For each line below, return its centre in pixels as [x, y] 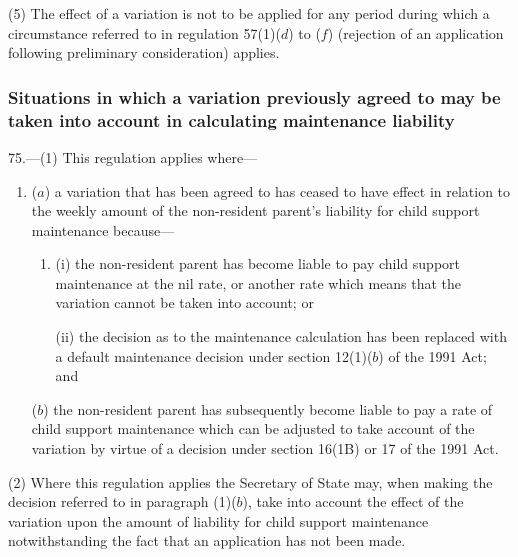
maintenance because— [103, 229]
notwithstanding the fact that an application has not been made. [207, 540]
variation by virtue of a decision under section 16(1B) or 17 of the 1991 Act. [265, 448]
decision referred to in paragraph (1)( [122, 501]
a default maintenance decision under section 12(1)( [214, 355]
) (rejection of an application [415, 32]
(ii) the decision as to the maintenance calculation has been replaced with [281, 336]
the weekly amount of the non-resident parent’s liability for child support [255, 210]
